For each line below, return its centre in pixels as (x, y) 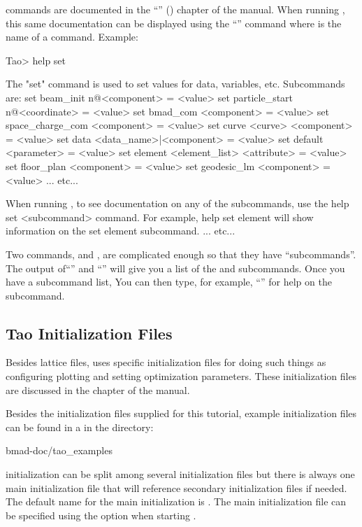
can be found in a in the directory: (80, 427)
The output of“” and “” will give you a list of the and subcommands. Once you (175, 268)
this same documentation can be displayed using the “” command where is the (174, 23)
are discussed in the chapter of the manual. (98, 389)
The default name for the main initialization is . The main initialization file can (176, 501)
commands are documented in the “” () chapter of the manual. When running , (175, 9)
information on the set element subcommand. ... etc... (121, 231)
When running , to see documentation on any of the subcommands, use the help (178, 203)
